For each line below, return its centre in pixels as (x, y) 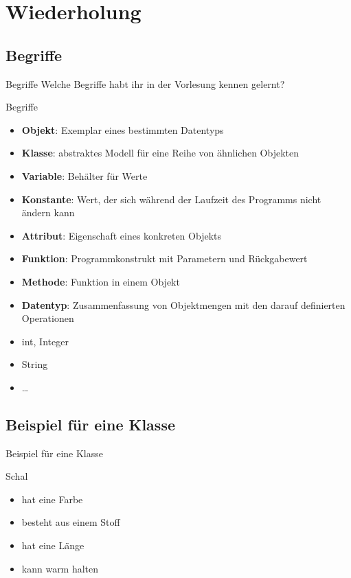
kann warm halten (60, 568)
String (35, 364)
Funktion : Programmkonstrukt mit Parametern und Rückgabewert (165, 258)
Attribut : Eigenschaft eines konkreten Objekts (121, 235)
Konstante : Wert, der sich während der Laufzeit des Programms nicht (171, 199)
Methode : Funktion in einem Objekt (101, 281)
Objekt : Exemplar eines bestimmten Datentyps (123, 129)
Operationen (48, 318)
